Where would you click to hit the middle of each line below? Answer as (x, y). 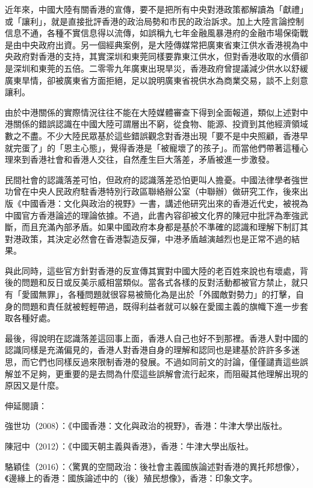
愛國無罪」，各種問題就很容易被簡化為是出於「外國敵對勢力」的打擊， (158, 294)
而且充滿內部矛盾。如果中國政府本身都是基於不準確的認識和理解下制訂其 (165, 227)
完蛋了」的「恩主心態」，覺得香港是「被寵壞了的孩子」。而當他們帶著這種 (156, 147)
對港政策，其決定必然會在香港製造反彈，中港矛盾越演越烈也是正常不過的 (148, 238)
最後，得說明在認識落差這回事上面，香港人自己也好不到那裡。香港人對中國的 (156, 338)
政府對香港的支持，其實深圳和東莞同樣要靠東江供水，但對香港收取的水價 (156, 56)
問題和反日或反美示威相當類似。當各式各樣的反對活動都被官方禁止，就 (160, 282)
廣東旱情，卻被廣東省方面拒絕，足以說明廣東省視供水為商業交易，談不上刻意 (156, 80)
